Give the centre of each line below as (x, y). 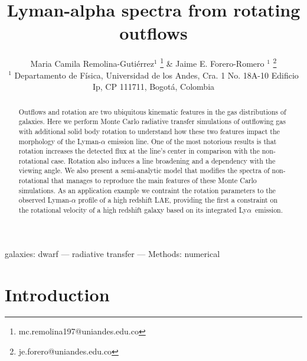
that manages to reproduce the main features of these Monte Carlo (154, 180)
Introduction (57, 294)
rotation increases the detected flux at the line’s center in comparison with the (139, 151)
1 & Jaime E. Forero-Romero (212, 62)
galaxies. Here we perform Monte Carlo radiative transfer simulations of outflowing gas (152, 121)
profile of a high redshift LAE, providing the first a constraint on (178, 200)
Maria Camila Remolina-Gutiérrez (92, 63)
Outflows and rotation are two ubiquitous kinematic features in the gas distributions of (152, 111)
